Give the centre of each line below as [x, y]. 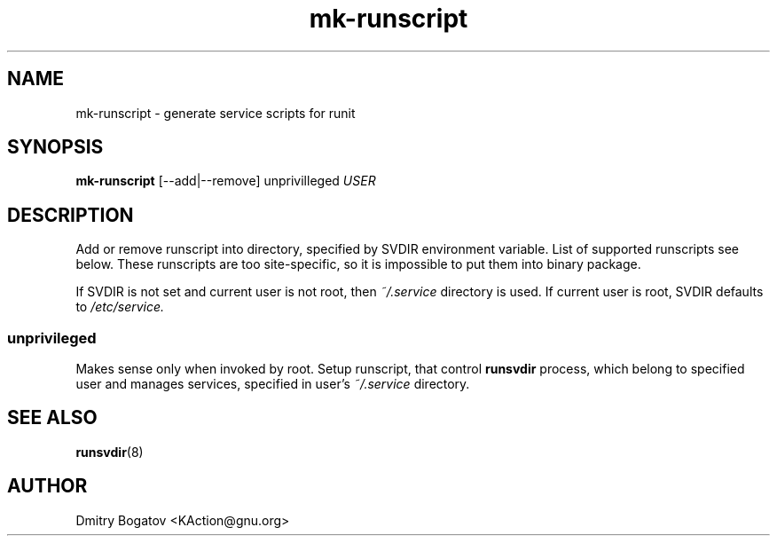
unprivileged [52, 338]
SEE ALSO [52, 418]
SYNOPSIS [55, 147]
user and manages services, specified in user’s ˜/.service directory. [273, 384]
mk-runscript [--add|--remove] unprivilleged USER [226, 181]
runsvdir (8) [110, 452]
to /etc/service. [120, 307]
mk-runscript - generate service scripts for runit [216, 113]
